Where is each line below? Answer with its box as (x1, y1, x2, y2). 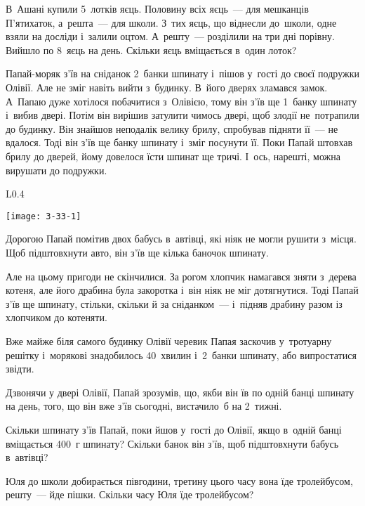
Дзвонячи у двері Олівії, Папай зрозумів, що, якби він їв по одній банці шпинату (6, 384, 354, 399)
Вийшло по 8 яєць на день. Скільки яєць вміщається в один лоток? (6, 42, 297, 57)
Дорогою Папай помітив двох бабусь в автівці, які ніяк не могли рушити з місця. (6, 231, 357, 246)
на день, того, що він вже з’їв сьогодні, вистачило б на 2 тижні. (6, 398, 282, 413)
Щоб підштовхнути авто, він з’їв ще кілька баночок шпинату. (6, 245, 269, 259)
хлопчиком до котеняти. (6, 310, 107, 325)
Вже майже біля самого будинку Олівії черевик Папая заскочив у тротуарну (6, 333, 332, 348)
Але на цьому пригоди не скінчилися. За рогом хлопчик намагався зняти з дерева (6, 268, 357, 283)
